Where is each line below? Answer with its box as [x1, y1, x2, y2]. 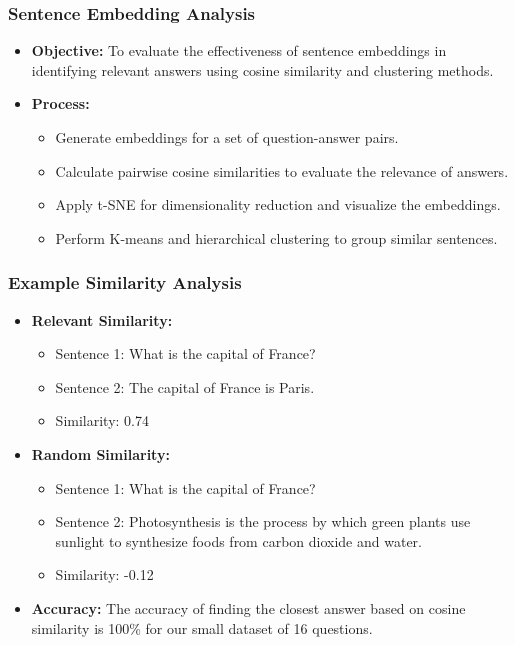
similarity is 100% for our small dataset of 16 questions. [31, 617, 373, 638]
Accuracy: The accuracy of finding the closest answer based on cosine [31, 597, 466, 618]
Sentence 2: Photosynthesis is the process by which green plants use [55, 511, 471, 532]
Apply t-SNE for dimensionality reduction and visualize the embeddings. [55, 194, 501, 215]
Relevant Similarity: [31, 309, 173, 330]
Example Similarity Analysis [8, 270, 242, 295]
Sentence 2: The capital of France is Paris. [55, 376, 315, 397]
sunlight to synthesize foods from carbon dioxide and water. [55, 530, 422, 551]
